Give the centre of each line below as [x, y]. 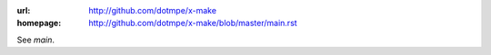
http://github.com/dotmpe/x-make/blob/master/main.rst [193, 23]
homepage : [39, 23]
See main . [35, 40]
